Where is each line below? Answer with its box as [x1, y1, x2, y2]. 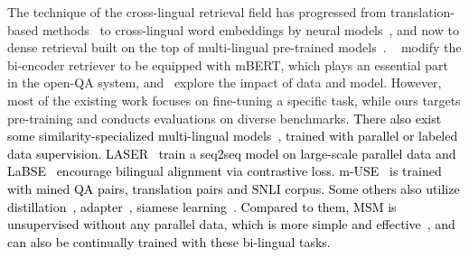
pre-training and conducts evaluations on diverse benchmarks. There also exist [7, 108, 442, 127]
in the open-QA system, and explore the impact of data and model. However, [7, 73, 442, 92]
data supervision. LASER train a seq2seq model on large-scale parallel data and [7, 143, 456, 162]
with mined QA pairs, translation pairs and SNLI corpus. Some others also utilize [7, 179, 460, 197]
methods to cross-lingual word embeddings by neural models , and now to [42, 20, 459, 39]
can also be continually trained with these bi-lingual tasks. [7, 232, 331, 251]
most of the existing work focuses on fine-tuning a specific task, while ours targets [7, 90, 461, 109]
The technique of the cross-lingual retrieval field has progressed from [7, 3, 387, 21]
